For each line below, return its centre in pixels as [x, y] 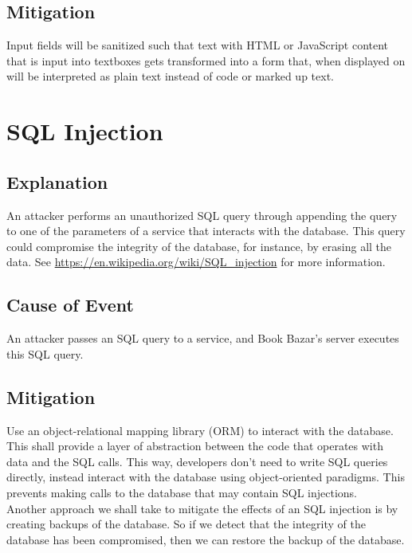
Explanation [57, 181]
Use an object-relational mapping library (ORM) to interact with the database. [200, 430]
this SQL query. [45, 353]
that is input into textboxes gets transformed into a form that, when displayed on [206, 60]
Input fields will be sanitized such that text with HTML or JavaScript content [198, 45]
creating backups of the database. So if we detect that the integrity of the [186, 524]
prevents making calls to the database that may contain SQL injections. [182, 492]
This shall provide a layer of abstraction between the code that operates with [195, 446]
